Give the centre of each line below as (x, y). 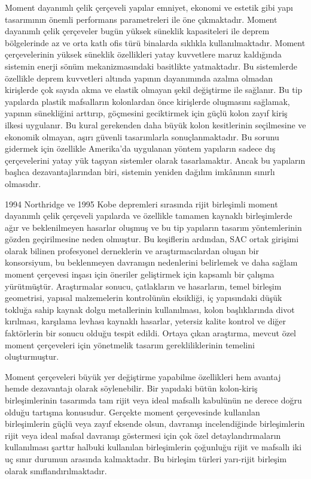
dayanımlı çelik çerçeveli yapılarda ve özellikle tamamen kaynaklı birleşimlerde (149, 216)
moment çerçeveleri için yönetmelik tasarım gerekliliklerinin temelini (130, 344)
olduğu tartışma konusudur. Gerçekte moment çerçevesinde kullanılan (132, 412)
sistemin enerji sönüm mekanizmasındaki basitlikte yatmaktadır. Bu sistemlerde (151, 66)
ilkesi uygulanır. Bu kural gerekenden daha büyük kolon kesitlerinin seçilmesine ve (155, 124)
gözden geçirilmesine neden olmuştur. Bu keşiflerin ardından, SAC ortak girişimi (152, 239)
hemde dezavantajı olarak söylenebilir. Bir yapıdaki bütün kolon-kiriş (131, 388)
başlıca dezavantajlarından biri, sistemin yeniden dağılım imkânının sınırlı (140, 172)
